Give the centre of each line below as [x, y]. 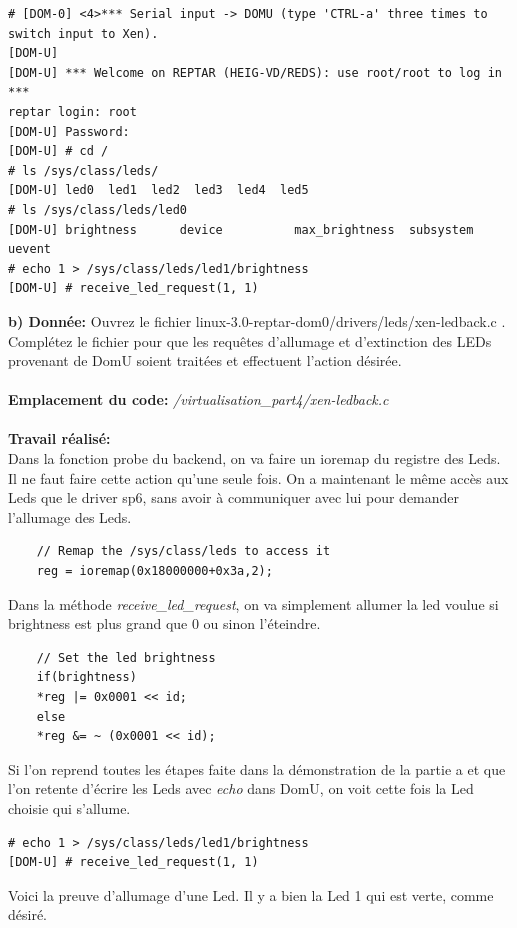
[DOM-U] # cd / [58, 151]
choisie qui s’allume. [69, 807]
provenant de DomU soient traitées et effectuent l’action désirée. [205, 360]
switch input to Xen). [83, 33]
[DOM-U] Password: [69, 131]
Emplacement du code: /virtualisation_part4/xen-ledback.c [198, 399]
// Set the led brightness [126, 657]
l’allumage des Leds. [70, 516]
